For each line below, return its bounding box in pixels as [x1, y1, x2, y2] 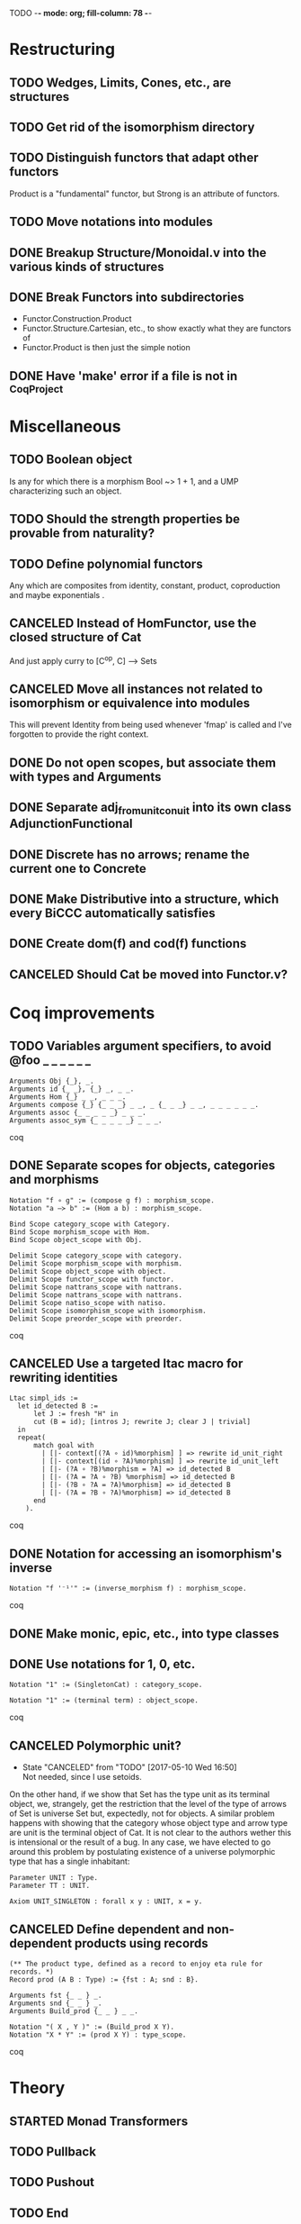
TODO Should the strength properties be [9, 512, 241, 527]
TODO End [9, 2205, 69, 2220]
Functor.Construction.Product [22, 313, 132, 324]
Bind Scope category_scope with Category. [9, 1220, 171, 1229]
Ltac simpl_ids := [9, 1393, 78, 1403]
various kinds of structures [9, 259, 164, 274]
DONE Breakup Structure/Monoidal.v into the [9, 245, 267, 260]
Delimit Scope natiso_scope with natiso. [9, 1298, 167, 1307]
